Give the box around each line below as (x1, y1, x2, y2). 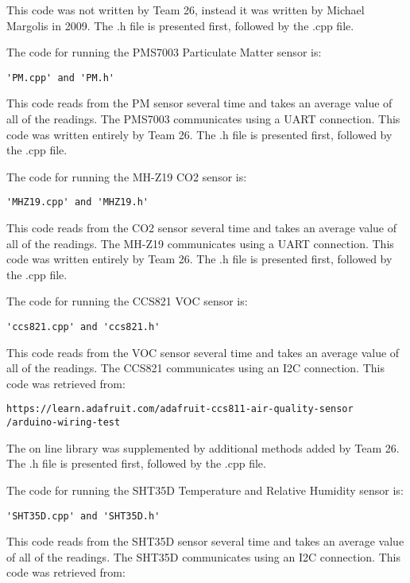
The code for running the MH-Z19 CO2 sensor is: (6, 168, 247, 185)
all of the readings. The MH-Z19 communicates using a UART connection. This (6, 235, 394, 251)
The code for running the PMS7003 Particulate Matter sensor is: (6, 44, 322, 60)
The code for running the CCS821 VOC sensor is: (6, 293, 248, 309)
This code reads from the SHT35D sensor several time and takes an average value (6, 533, 404, 550)
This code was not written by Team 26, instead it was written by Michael (6, 2, 365, 17)
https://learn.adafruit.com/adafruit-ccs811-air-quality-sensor (6, 403, 354, 415)
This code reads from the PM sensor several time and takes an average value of (6, 95, 393, 111)
